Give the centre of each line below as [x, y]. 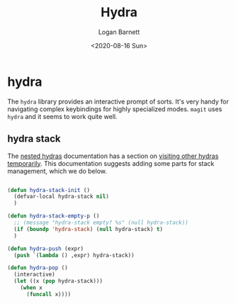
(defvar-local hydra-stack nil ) [62, 197]
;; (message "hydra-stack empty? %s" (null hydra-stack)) [101, 223]
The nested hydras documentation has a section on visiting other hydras [113, 156]
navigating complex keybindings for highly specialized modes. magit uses [115, 109]
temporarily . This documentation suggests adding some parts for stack [111, 163]
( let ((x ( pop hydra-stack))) [58, 281]
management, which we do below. [57, 171]
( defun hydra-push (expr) [45, 249]
